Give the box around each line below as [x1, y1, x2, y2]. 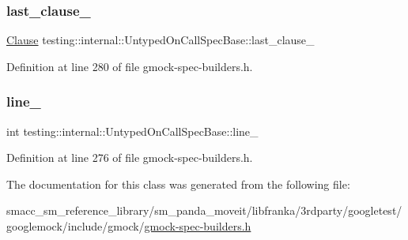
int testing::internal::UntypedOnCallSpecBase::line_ [6, 122, 259, 139]
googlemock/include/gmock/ [6, 218, 145, 234]
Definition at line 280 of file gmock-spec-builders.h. [6, 58, 253, 74]
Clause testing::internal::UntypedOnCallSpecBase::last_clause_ [6, 32, 315, 48]
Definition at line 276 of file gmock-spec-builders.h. [6, 149, 253, 166]
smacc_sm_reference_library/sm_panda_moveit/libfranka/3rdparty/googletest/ [6, 202, 402, 219]
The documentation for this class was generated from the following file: [6, 175, 350, 192]
